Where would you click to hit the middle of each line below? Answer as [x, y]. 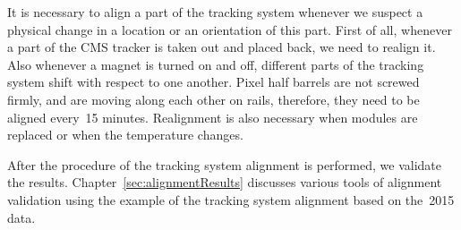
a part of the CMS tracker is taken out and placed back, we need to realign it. [222, 47]
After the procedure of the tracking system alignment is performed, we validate [225, 164]
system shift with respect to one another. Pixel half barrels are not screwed [213, 82]
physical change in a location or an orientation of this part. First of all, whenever [230, 29]
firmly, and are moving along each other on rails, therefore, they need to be [213, 99]
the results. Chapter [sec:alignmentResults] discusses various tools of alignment [225, 182]
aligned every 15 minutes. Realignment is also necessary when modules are [213, 117]
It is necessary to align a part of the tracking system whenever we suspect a [215, 12]
